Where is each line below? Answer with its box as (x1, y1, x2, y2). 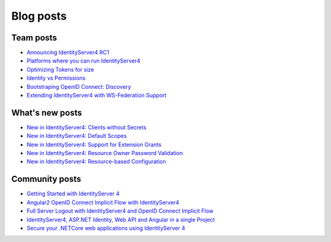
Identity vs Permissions (26, 74, 86, 82)
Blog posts (11, 9, 67, 23)
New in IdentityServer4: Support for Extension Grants (26, 141, 162, 148)
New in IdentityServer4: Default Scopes (26, 132, 127, 140)
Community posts (11, 174, 82, 184)
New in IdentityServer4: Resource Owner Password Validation (26, 149, 183, 157)
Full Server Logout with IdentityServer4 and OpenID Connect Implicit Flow (26, 207, 214, 214)
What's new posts (11, 107, 82, 118)
